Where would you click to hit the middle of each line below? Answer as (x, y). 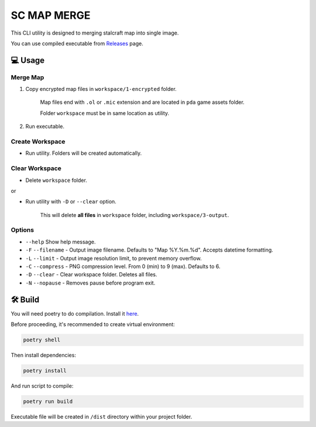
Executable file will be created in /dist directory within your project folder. (102, 417)
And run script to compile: (42, 386)
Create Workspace (38, 142)
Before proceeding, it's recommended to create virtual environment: (93, 324)
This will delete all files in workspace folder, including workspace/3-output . (135, 215)
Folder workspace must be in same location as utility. (105, 113)
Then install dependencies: (43, 355)
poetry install (45, 371)
